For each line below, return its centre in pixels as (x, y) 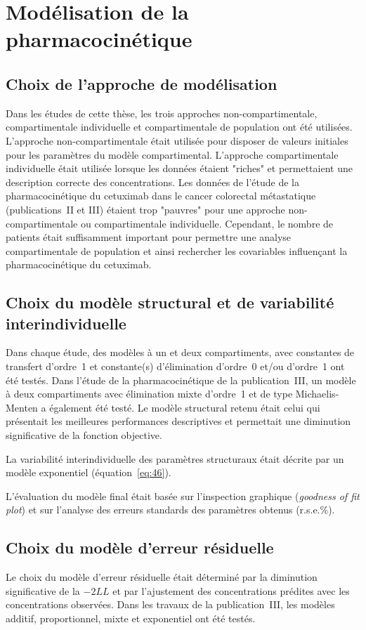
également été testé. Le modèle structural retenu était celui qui (185, 407)
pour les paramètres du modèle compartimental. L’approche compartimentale (172, 154)
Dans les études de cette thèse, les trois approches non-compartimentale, (162, 113)
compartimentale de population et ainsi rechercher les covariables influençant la (177, 250)
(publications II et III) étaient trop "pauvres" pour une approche (145, 209)
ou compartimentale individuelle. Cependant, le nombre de (207, 223)
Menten (22, 407)
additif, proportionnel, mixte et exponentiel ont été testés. (131, 618)
